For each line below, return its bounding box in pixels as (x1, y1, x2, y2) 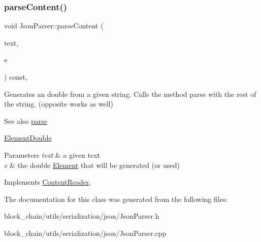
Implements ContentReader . (4, 177, 91, 187)
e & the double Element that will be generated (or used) (4, 159, 180, 170)
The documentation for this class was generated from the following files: (4, 193, 228, 204)
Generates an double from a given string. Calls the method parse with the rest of (4, 88, 256, 99)
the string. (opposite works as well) (4, 98, 114, 109)
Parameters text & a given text (4, 149, 101, 160)
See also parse (4, 115, 47, 126)
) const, (4, 72, 27, 82)
